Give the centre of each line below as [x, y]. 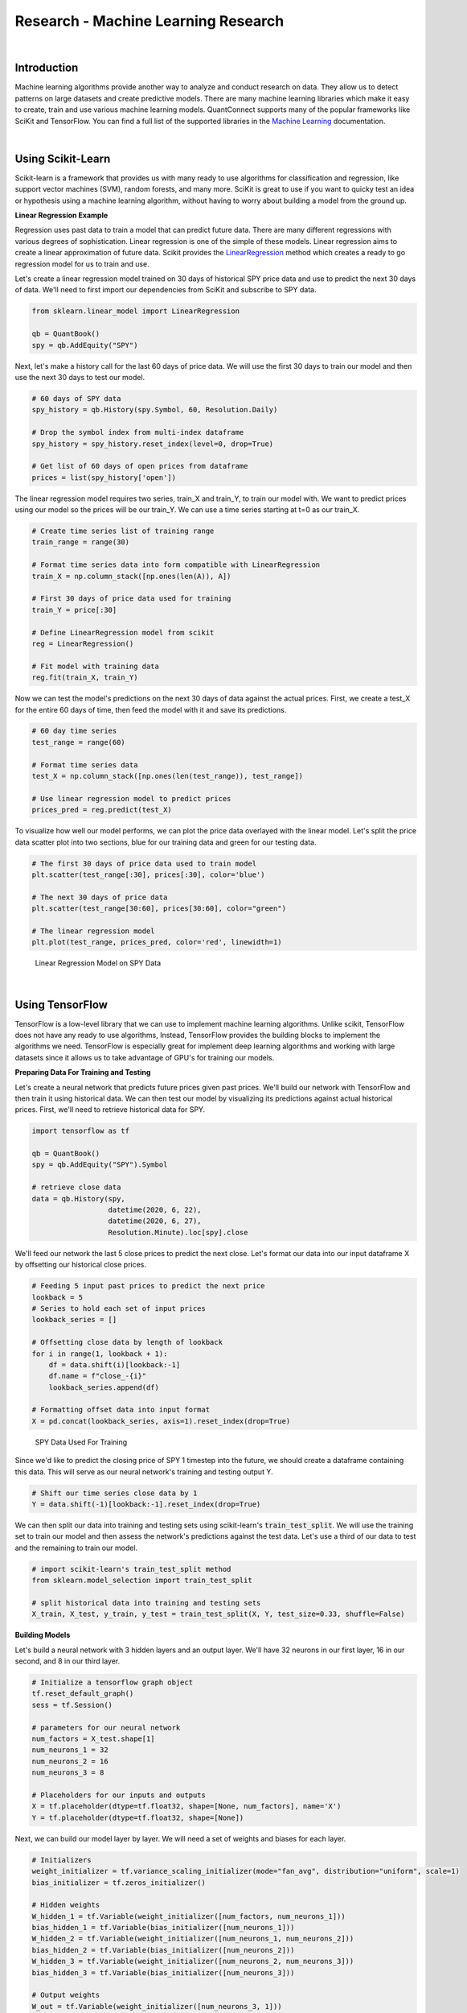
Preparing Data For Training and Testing [83, 1073]
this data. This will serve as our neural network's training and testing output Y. [144, 1472]
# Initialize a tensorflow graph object [112, 1682]
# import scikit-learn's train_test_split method [131, 1569]
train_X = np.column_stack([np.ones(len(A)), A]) [131, 576]
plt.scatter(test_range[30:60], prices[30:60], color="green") [159, 909]
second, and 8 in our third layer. [68, 1661]
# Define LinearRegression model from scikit [123, 632]
